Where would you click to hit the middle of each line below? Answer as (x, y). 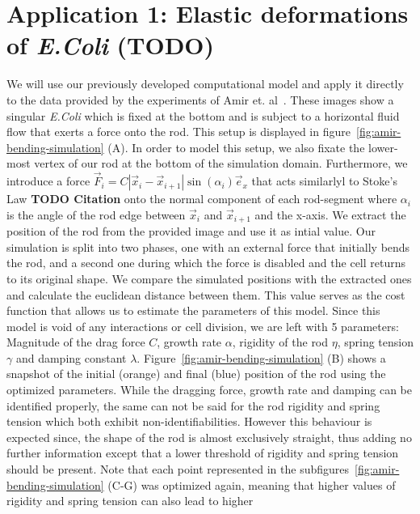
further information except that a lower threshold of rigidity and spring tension (203, 453)
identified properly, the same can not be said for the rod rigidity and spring (193, 405)
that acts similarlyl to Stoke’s (324, 181)
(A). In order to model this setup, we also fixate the (236, 147)
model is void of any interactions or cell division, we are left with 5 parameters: (203, 326)
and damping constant (71, 357)
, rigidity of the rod (280, 342)
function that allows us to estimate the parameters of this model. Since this (193, 310)
